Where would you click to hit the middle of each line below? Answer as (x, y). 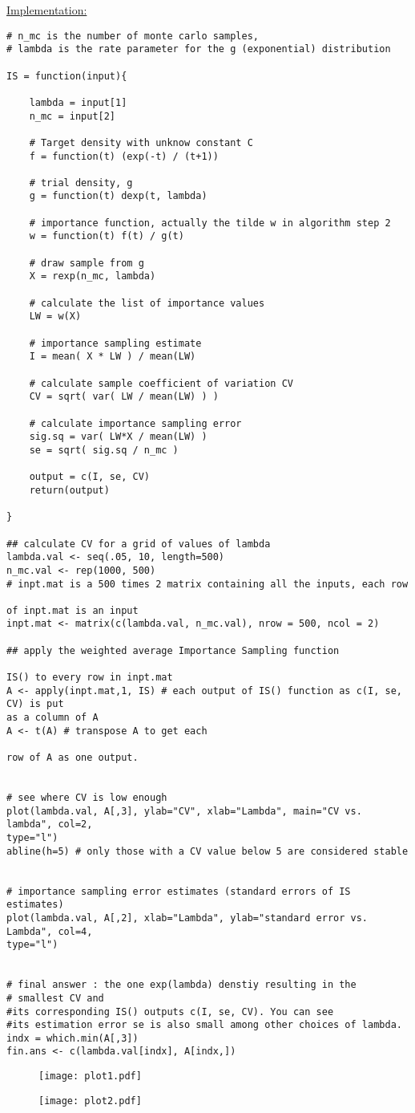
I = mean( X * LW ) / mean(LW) (113, 357)
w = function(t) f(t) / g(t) (107, 236)
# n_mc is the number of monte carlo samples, (133, 36)
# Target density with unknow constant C (141, 142)
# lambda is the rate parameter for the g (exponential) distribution (199, 49)
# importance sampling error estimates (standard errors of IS (179, 891)
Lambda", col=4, (50, 931)
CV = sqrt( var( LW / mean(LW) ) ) (124, 397)
